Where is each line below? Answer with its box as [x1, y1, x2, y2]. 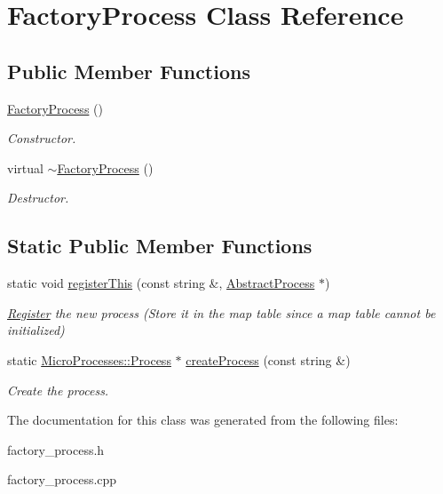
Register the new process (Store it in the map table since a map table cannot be [7, 303, 436, 322]
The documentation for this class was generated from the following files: [7, 410, 399, 429]
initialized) [7, 321, 65, 339]
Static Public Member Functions [7, 232, 312, 259]
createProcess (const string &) [186, 350, 351, 369]
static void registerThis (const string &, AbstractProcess [7, 274, 315, 292]
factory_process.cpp [7, 470, 117, 489]
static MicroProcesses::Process [7, 350, 171, 369]
